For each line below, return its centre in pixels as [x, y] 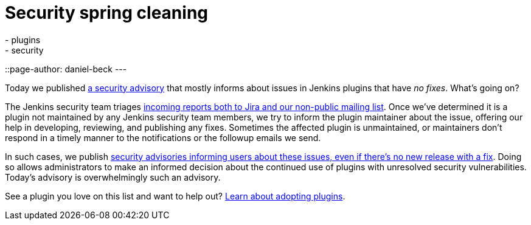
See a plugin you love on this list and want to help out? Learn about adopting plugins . [175, 196]
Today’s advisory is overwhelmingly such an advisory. [113, 177]
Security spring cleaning [107, 13]
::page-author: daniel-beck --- [66, 69]
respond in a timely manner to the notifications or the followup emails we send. [163, 137]
